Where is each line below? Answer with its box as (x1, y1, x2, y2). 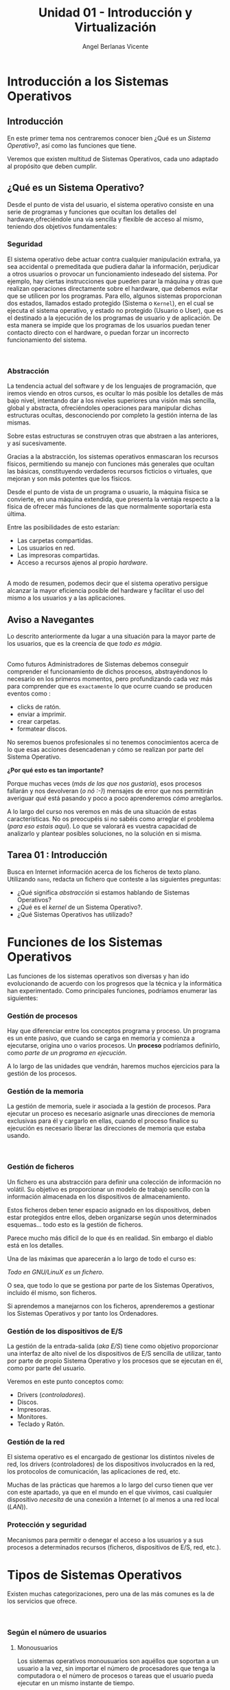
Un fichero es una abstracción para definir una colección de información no (7, 1177, 222, 1186)
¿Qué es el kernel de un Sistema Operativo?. (16, 903, 143, 911)
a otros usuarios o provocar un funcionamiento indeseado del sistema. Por (7, 269, 218, 278)
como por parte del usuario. (7, 1363, 86, 1372)
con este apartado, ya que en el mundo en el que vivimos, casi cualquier (7, 1488, 213, 1496)
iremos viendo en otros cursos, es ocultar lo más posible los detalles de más (7, 389, 224, 398)
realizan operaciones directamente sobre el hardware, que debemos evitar (7, 284, 218, 292)
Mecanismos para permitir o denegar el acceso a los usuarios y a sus (7, 1536, 204, 1544)
